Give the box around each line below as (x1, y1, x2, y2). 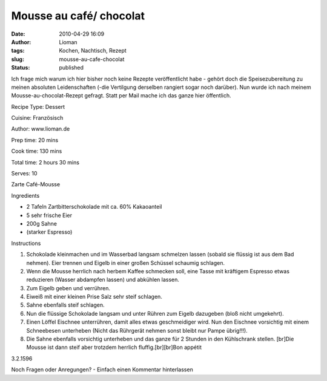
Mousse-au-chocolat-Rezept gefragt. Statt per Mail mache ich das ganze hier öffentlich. (11, 92, 231, 99)
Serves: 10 (11, 170, 38, 177)
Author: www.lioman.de (11, 125, 70, 132)
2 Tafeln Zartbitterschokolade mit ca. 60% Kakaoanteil (26, 203, 162, 210)
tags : (11, 47, 25, 54)
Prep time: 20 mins (11, 136, 59, 143)
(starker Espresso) (26, 229, 73, 236)
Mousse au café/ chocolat (11, 9, 145, 22)
